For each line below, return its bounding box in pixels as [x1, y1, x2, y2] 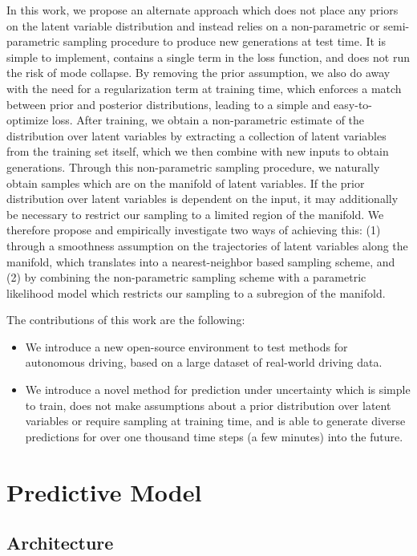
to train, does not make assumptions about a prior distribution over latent [25, 396, 391, 413]
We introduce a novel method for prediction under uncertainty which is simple [25, 381, 411, 398]
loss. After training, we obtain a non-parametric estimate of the [51, 112, 365, 128]
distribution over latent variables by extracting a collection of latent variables [6, 127, 387, 144]
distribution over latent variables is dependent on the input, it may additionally [6, 190, 399, 207]
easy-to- [334, 95, 372, 112]
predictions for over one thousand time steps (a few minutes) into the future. [25, 428, 403, 444]
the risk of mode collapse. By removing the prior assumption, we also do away [6, 64, 391, 81]
